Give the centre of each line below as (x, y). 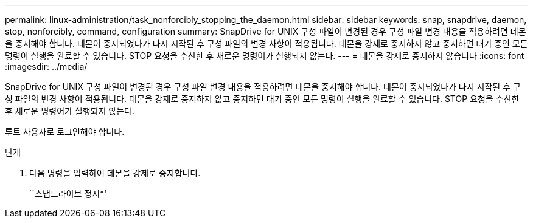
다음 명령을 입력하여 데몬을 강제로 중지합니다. (115, 173)
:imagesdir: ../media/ (46, 67)
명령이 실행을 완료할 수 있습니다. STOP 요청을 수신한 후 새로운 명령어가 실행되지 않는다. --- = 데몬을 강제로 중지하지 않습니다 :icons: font (265, 56)
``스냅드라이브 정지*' (68, 194)
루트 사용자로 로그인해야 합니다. (65, 132)
